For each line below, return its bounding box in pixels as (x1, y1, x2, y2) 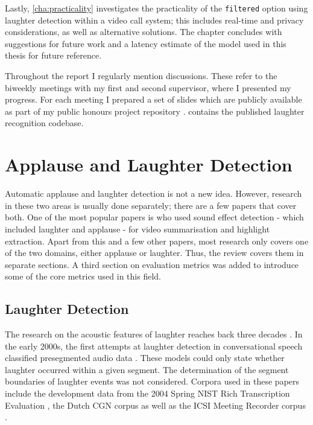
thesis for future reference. (5, 49, 102, 62)
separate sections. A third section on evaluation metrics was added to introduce (5, 258, 299, 270)
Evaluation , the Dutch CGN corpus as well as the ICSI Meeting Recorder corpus (5, 398, 306, 411)
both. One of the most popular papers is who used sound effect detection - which (5, 211, 304, 223)
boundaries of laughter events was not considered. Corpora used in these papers (5, 375, 300, 388)
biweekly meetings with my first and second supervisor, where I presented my (5, 81, 291, 94)
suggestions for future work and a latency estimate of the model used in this (5, 37, 286, 50)
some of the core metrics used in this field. (5, 270, 161, 283)
